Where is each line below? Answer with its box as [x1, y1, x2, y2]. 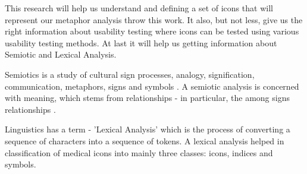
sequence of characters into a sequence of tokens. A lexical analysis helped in [5, 134, 284, 147]
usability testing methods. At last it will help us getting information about [5, 36, 277, 49]
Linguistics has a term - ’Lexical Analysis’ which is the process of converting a [5, 123, 290, 135]
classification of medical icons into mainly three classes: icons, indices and [5, 146, 273, 159]
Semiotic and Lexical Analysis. [5, 48, 117, 61]
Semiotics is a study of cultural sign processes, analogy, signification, [5, 68, 255, 80]
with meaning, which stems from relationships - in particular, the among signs [5, 91, 290, 104]
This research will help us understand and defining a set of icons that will [5, 2, 273, 14]
